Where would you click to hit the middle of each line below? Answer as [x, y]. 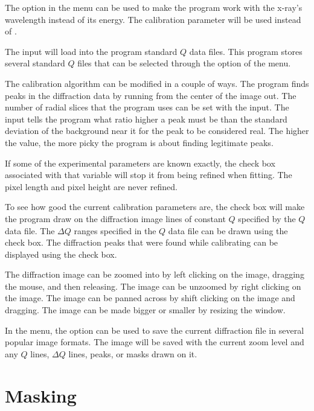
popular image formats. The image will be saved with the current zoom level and [155, 342]
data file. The [30, 230]
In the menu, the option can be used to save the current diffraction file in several [155, 330]
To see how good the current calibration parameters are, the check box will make [155, 207]
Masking [41, 395]
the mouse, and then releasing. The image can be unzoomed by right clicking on [153, 286]
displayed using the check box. [61, 254]
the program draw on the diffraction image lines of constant [115, 218]
